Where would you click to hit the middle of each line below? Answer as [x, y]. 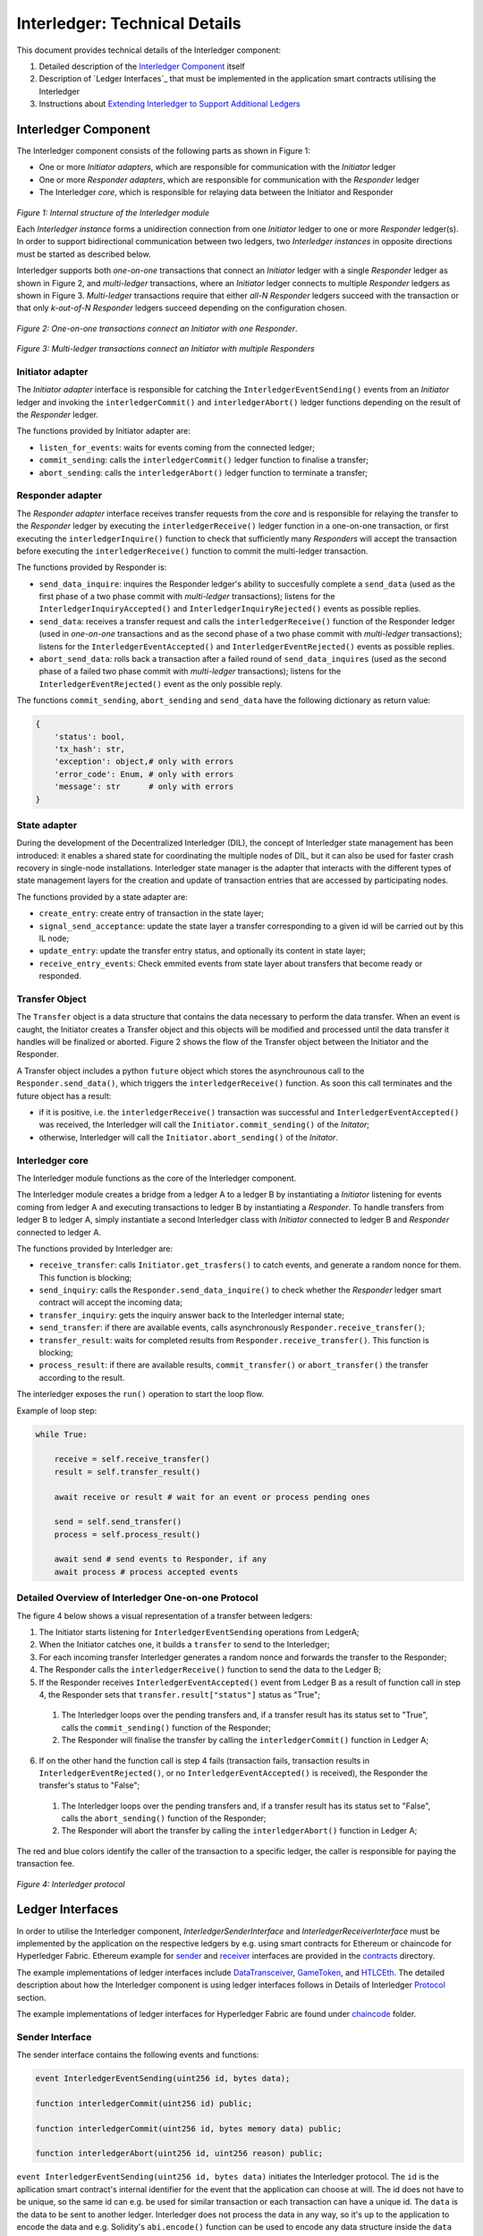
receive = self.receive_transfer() [132, 1459]
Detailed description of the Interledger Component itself [142, 66]
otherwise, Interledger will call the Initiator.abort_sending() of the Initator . [189, 1137]
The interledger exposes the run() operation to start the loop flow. [140, 1394]
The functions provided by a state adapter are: [102, 897]
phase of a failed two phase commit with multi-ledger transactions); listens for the [190, 672]
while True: [62, 1434]
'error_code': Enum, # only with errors [144, 774]
